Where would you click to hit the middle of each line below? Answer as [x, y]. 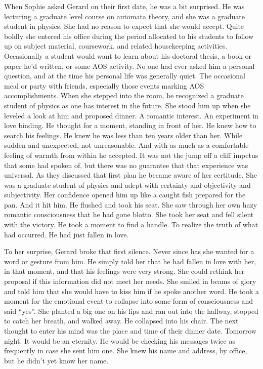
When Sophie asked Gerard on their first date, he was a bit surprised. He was [124, 6]
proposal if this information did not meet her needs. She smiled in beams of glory [130, 281]
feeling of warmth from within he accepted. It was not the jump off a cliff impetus [131, 155]
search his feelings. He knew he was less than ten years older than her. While [123, 135]
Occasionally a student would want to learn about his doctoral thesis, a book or [128, 55]
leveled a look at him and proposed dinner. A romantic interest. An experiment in [131, 115]
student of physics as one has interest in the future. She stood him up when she [127, 105]
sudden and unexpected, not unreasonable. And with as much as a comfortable [126, 145]
